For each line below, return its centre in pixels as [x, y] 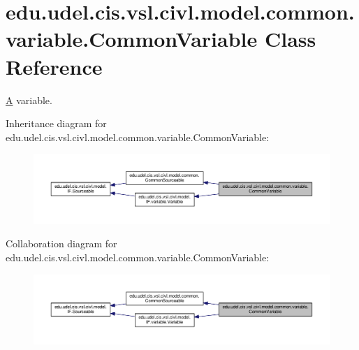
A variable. [29, 100]
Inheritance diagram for [56, 123]
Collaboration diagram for [61, 243]
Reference [54, 66]
